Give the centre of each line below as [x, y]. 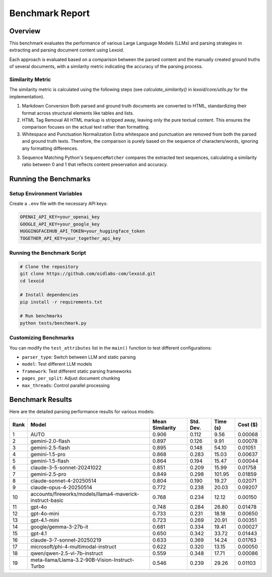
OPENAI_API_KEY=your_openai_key [60, 217]
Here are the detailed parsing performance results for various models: [82, 412]
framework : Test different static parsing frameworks [77, 371]
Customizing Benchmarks [42, 338]
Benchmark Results [41, 400]
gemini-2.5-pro [48, 474]
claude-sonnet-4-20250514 [63, 481]
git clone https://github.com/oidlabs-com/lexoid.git [88, 274]
